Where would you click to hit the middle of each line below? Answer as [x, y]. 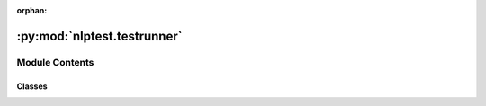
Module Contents [55, 62]
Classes [32, 86]
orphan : [32, 10]
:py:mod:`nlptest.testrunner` [99, 36]
